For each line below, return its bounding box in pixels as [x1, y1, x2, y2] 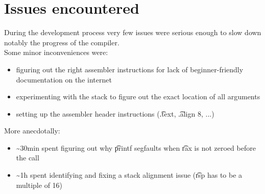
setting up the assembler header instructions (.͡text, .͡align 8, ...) [16, 108, 214, 119]
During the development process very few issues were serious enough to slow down [4, 27, 261, 38]
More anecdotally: [4, 125, 60, 136]
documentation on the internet [16, 74, 112, 85]
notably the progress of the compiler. [4, 37, 119, 47]
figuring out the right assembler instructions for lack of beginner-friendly [16, 64, 244, 74]
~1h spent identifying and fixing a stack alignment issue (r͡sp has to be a [16, 170, 243, 180]
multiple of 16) [16, 179, 63, 190]
